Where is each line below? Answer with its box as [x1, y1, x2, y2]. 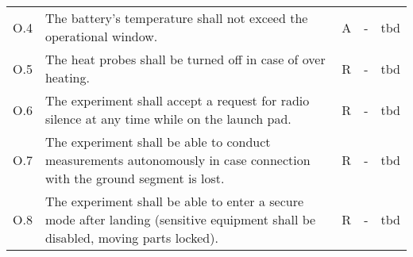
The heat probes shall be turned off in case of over [44, 50, 326, 68]
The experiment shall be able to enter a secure [44, 192, 304, 210]
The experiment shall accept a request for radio [44, 91, 310, 109]
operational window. [44, 27, 158, 45]
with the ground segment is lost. [44, 169, 225, 187]
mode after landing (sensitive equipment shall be [44, 210, 316, 228]
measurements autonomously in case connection [44, 151, 311, 169]
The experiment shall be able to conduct [44, 132, 271, 151]
